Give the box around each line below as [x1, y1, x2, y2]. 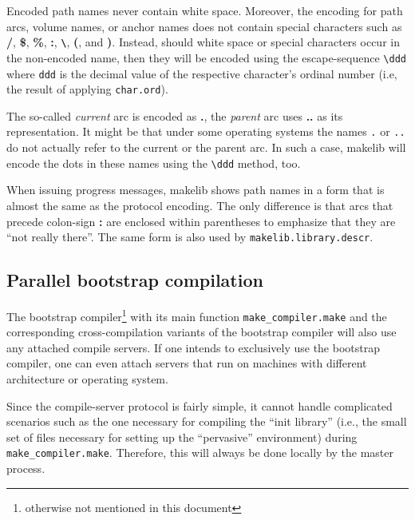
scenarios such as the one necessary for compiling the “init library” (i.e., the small [6, 413, 407, 430]
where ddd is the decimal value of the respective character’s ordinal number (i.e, [6, 65, 397, 81]
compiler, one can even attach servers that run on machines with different [6, 355, 367, 371]
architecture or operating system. [6, 371, 168, 387]
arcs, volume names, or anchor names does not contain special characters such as [6, 18, 402, 34]
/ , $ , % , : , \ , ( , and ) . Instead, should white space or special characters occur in [6, 34, 400, 50]
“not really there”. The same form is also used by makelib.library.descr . [6, 228, 373, 245]
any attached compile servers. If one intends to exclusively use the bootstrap [6, 339, 380, 355]
